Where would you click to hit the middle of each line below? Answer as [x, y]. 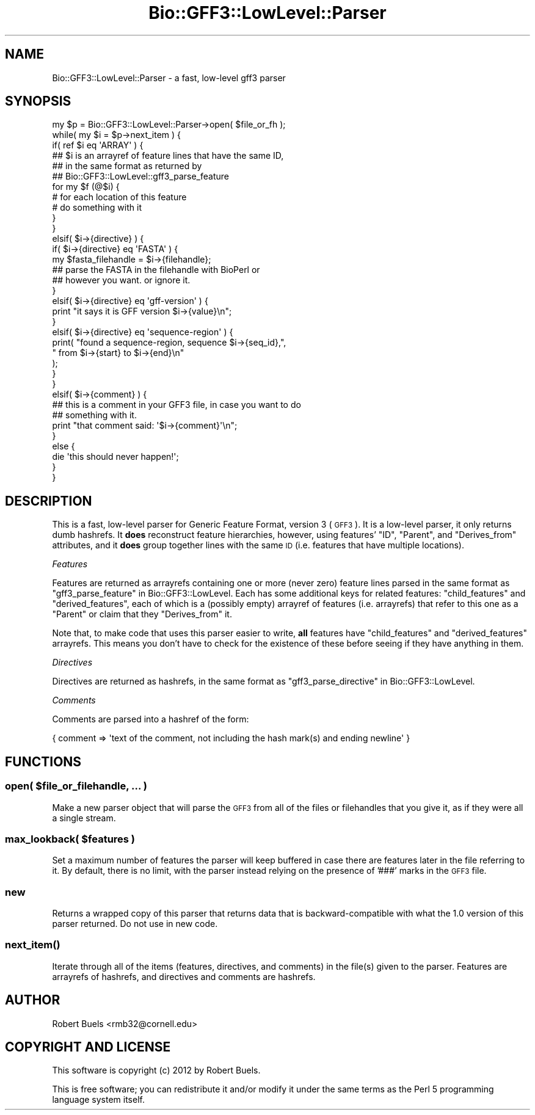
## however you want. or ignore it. [121, 280]
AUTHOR [33, 1000]
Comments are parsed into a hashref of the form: [151, 719]
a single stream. [84, 818]
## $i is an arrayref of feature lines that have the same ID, [168, 156]
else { [64, 446]
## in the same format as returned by [127, 166]
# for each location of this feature [119, 197]
